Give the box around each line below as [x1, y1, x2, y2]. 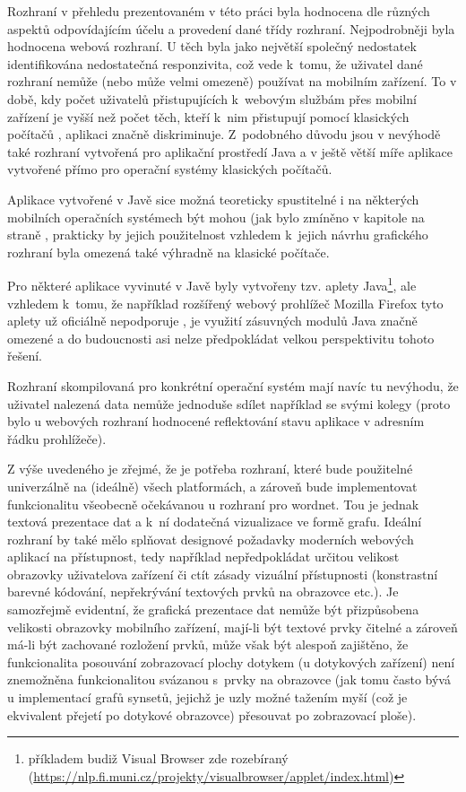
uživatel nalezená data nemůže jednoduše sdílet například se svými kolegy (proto [7, 394, 451, 413]
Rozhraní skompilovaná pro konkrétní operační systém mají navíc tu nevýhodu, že [7, 376, 459, 395]
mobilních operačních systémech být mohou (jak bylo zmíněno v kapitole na [7, 207, 425, 226]
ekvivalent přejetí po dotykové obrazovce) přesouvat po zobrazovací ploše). [7, 705, 417, 724]
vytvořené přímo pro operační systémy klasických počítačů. [7, 160, 332, 178]
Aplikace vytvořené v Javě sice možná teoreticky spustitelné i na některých [7, 189, 419, 208]
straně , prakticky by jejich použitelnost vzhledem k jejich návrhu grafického [7, 225, 428, 244]
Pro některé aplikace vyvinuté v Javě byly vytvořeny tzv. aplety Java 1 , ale [7, 274, 417, 294]
